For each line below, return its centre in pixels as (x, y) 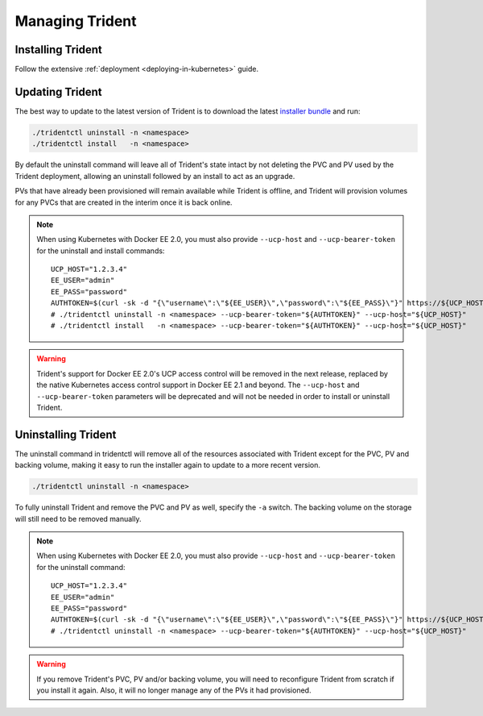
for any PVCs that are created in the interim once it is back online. (124, 202)
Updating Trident (58, 92)
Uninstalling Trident (66, 434)
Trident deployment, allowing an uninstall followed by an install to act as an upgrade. (155, 176)
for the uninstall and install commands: (101, 251)
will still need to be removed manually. (78, 518)
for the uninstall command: (81, 567)
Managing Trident (76, 21)
